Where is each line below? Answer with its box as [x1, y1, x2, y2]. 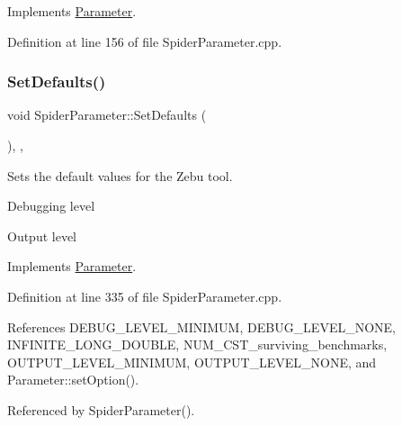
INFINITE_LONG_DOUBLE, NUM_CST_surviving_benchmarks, [7, 335, 388, 354]
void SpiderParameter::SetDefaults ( [7, 105, 207, 124]
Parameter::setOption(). [7, 370, 139, 389]
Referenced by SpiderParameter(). [7, 400, 195, 419]
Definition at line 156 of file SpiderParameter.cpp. [7, 32, 282, 50]
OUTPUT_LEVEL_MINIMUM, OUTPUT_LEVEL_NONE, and [7, 352, 377, 371]
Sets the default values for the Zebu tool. [7, 166, 233, 185]
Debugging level [7, 196, 95, 215]
